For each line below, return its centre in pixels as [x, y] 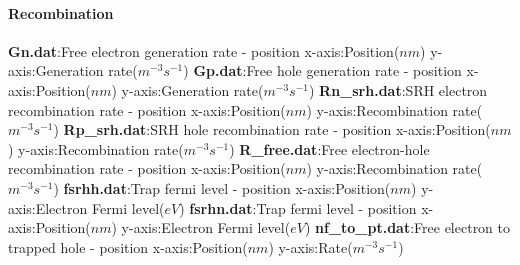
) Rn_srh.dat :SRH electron [398, 89]
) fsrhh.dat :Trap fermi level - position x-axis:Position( [222, 187]
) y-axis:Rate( [310, 246]
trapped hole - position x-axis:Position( [128, 246]
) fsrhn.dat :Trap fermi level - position [298, 207]
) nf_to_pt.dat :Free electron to [407, 227]
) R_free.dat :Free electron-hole [329, 148]
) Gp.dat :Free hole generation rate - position [322, 70]
